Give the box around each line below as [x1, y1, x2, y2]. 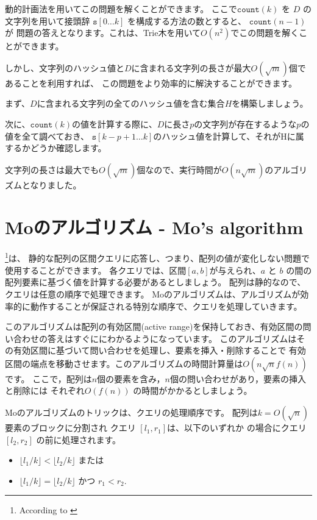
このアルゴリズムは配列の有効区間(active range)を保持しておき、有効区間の [5, 320, 303, 333]
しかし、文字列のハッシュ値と [5, 61, 124, 74]
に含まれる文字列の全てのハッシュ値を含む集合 [37, 97, 225, 110]
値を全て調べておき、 [5, 129, 90, 142]
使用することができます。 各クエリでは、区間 [5, 263, 187, 276]
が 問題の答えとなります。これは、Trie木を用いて [5, 26, 201, 39]
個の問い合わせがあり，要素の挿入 [169, 372, 306, 385]
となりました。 [21, 178, 82, 191]
